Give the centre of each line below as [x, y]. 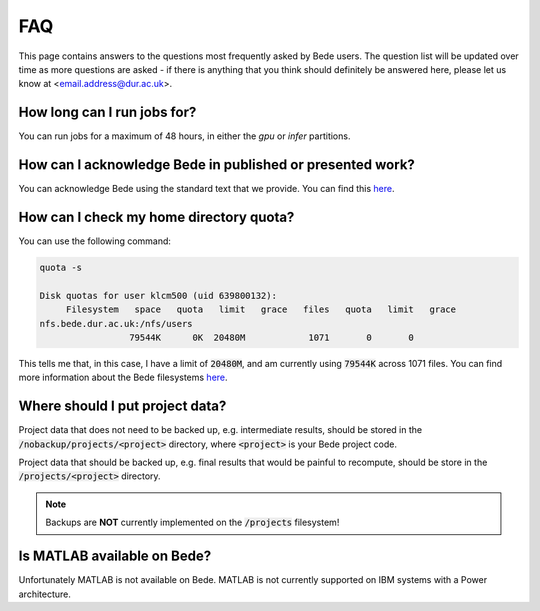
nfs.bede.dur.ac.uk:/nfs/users [116, 323]
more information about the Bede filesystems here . [123, 377]
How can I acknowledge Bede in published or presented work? [216, 165]
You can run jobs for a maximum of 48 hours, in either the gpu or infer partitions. [184, 136]
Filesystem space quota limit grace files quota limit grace [261, 309]
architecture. [45, 594]
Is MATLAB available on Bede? [115, 556]
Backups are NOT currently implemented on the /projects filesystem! [192, 522]
